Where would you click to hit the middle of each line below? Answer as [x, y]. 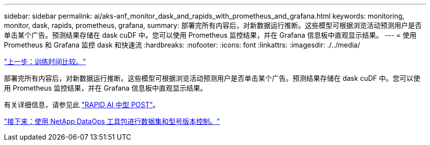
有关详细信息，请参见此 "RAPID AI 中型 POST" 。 [82, 105]
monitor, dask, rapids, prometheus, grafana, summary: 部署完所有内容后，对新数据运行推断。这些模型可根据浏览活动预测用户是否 [213, 25]
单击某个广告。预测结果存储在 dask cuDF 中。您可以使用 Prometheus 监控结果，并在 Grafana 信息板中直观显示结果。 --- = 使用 [210, 35]
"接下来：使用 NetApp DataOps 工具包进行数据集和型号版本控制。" [112, 121]
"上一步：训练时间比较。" [45, 61]
